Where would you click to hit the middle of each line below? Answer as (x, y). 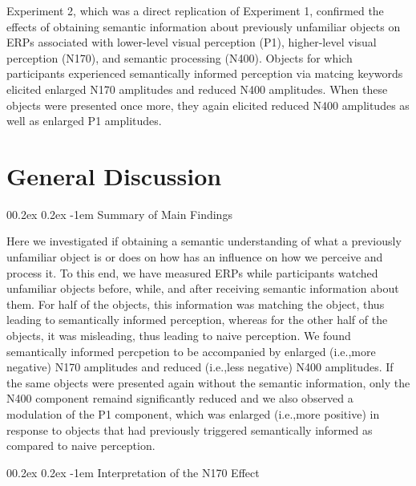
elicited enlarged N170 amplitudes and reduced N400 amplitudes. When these (197, 89)
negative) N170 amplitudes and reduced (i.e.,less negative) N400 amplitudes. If (200, 367)
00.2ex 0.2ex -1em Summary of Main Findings (119, 214)
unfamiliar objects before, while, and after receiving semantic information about (203, 288)
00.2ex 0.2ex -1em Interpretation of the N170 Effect (133, 472)
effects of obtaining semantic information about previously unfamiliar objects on (204, 26)
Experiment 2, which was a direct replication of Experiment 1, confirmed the (195, 10)
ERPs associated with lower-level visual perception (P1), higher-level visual (192, 42)
